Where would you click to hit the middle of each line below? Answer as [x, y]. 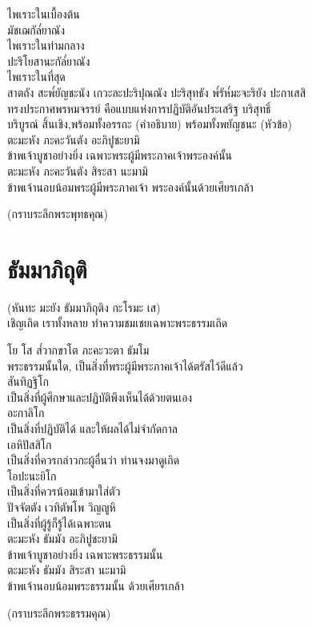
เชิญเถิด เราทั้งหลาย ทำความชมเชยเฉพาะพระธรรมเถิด [118, 323]
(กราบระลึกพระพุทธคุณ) [58, 214]
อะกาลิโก [26, 413]
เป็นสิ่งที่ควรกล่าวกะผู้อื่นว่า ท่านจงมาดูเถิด [94, 460]
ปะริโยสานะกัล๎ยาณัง [49, 61]
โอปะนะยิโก [32, 475]
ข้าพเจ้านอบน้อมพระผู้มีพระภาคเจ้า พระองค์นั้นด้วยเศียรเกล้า [130, 186]
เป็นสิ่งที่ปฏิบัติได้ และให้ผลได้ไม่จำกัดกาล [92, 428]
